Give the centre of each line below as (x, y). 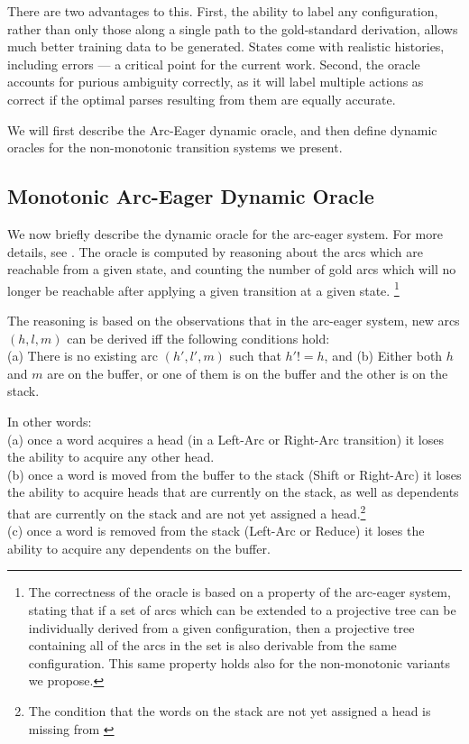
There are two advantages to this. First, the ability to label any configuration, (223, 11)
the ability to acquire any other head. (111, 457)
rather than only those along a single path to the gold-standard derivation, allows (233, 28)
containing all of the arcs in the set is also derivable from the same (212, 645)
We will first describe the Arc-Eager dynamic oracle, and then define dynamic (222, 129)
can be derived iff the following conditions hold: (198, 338)
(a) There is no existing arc (83, 356)
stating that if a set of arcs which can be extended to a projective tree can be (242, 609)
